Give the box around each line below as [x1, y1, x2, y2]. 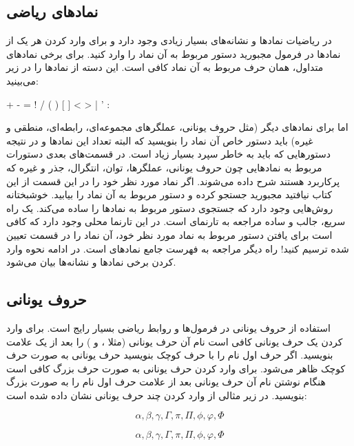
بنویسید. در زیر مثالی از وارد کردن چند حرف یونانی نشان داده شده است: [6, 387, 307, 402]
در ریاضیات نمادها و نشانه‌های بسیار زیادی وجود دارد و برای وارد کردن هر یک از [6, 33, 332, 47]
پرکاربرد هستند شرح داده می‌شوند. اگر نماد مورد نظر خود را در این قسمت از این [6, 173, 340, 188]
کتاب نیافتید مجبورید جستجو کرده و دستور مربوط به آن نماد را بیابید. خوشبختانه [6, 187, 332, 202]
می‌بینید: [6, 73, 39, 87]
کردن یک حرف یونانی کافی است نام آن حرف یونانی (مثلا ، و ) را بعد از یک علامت [6, 334, 343, 348]
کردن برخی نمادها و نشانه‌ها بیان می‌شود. [6, 255, 176, 269]
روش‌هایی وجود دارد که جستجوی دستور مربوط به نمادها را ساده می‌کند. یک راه [6, 200, 333, 215]
